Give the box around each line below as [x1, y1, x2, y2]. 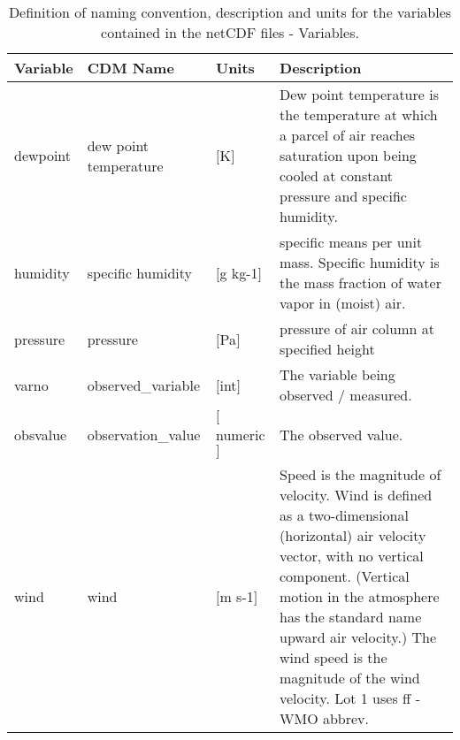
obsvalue [14, 424, 67, 445]
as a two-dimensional [280, 505, 409, 525]
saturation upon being [280, 145, 417, 165]
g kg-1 [219, 262, 258, 283]
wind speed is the [280, 647, 387, 668]
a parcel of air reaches [280, 125, 416, 145]
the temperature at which [280, 104, 438, 125]
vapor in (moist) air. [280, 293, 406, 313]
